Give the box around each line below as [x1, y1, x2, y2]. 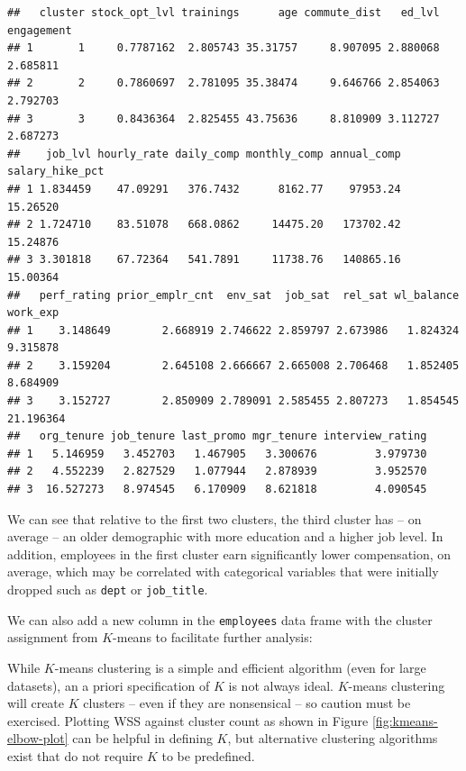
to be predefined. [161, 746, 255, 765]
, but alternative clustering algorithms [227, 729, 438, 748]
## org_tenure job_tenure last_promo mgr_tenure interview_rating [7, 430, 427, 443]
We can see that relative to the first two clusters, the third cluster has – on [7, 509, 422, 528]
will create [7, 694, 65, 712]
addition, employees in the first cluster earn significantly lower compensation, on [7, 544, 452, 563]
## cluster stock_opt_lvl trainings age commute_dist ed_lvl [7, 6, 440, 19]
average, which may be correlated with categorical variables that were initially [7, 562, 439, 581]
